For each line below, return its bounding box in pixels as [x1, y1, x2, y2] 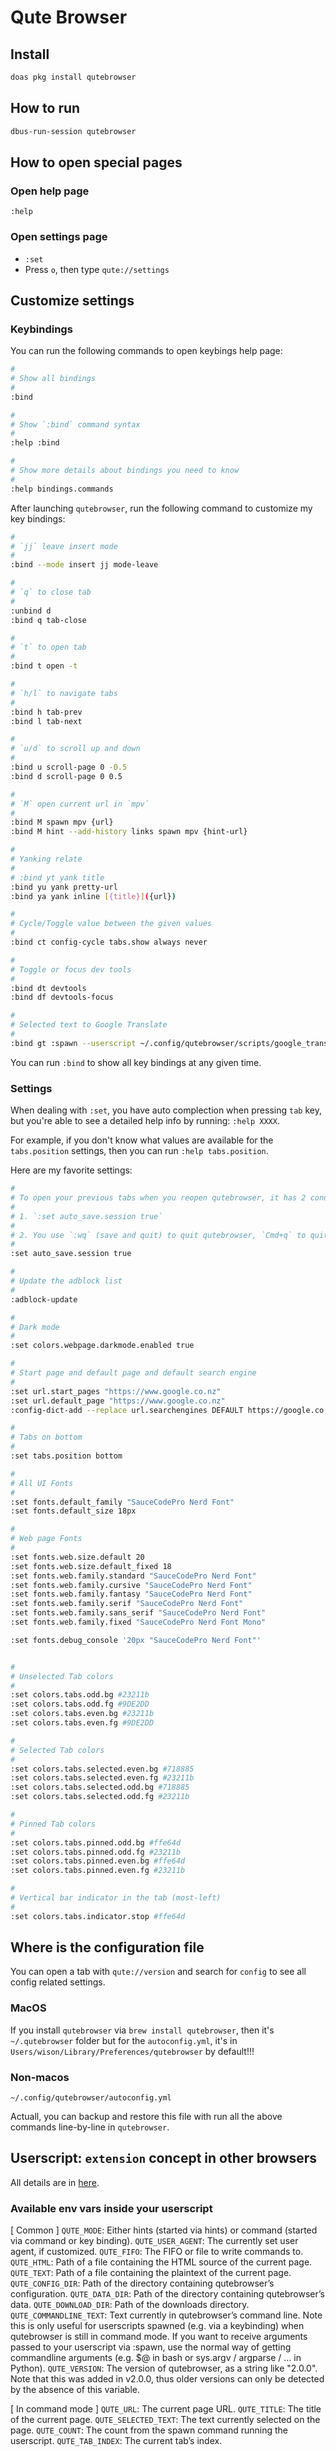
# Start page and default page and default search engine [10, 1368, 257, 1378]
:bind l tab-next [10, 716, 83, 726]
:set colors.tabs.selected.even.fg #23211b [10, 1773, 195, 1783]
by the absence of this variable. [10, 2384, 140, 2396]
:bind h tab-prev [10, 707, 83, 717]
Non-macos [10, 2070, 70, 2084]
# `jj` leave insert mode [10, 541, 118, 551]
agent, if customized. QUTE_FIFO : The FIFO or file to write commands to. [10, 2246, 304, 2258]
